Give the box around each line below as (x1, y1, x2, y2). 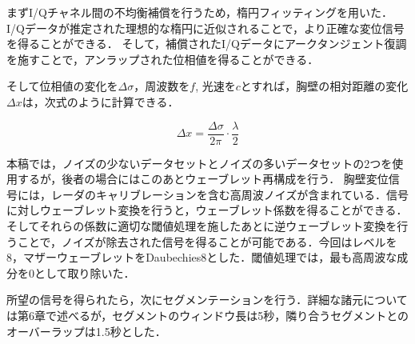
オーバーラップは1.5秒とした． (6, 322, 166, 339)
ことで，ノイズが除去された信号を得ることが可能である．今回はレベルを (17, 233, 397, 250)
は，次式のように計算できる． (22, 93, 179, 110)
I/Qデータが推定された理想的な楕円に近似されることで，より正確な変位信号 (6, 19, 405, 36)
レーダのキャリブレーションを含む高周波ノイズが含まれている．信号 (50, 186, 409, 202)
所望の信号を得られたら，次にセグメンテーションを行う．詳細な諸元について (6, 291, 408, 308)
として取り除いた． (34, 264, 135, 281)
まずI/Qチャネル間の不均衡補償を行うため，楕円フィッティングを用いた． (6, 4, 393, 20)
